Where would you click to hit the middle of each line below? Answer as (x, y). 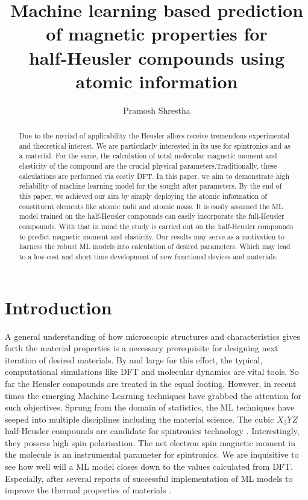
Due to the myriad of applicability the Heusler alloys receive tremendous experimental (154, 136)
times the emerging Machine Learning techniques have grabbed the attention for (153, 395)
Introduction (58, 307)
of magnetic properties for (157, 34)
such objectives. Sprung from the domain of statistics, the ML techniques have (150, 407)
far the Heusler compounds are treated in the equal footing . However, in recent (151, 383)
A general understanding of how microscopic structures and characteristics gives (153, 336)
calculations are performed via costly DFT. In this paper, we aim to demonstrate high (154, 176)
